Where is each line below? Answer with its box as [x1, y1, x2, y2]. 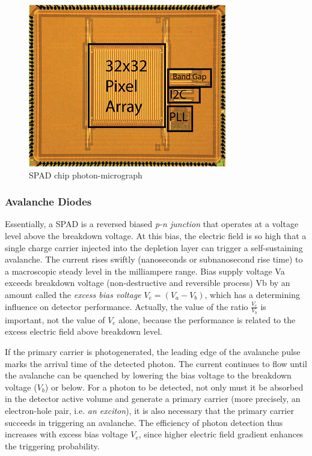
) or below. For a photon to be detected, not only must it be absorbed [44, 380, 304, 393]
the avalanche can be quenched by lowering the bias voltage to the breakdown [5, 369, 292, 382]
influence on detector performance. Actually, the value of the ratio [5, 300, 248, 312]
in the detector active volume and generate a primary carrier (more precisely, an [5, 392, 301, 405]
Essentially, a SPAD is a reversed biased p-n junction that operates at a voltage [5, 217, 299, 230]
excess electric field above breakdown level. [5, 325, 162, 338]
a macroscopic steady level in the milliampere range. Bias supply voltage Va [5, 264, 285, 277]
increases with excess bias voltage [5, 428, 128, 440]
